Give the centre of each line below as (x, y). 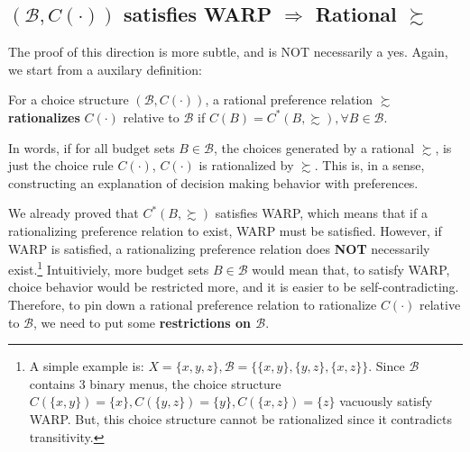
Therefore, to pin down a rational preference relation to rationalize (193, 304)
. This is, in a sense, (369, 165)
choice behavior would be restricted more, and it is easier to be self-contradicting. (234, 287)
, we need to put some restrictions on (142, 322)
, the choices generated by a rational (314, 147)
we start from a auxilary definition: (105, 69)
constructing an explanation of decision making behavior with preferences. (213, 182)
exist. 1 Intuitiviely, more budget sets (109, 268)
